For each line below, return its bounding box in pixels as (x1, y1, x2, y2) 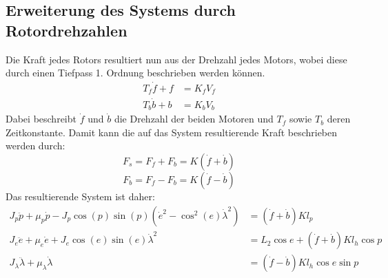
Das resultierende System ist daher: (6, 189, 155, 203)
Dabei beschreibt (6, 111, 76, 126)
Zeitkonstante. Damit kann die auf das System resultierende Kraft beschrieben (6, 125, 338, 139)
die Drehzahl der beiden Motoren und (114, 111, 274, 126)
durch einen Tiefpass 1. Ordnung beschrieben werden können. (6, 65, 265, 80)
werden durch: (6, 138, 65, 153)
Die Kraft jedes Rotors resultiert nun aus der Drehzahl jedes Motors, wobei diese (6, 52, 347, 66)
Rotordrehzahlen (6, 19, 127, 41)
